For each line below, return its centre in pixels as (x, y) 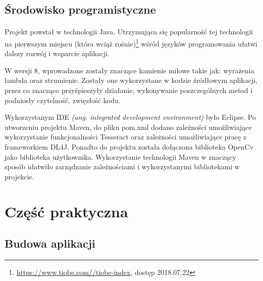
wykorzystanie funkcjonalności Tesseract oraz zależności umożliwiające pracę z (126, 137)
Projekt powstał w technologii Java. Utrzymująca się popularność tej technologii (129, 32)
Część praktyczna (66, 211)
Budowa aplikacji (50, 243)
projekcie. (19, 176)
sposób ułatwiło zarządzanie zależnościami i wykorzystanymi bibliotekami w (122, 167)
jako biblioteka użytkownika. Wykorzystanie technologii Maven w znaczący (120, 156)
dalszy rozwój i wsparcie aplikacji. (57, 53)
